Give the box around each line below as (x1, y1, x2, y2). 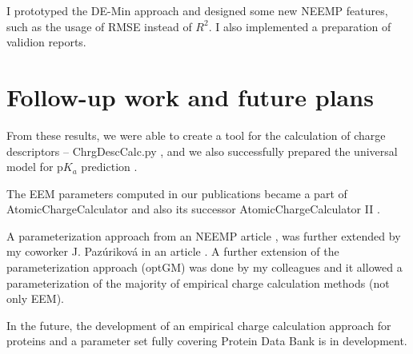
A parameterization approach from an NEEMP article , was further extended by (6, 227, 401, 244)
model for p (6, 158, 63, 175)
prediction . (81, 158, 138, 175)
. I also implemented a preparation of (208, 18, 391, 34)
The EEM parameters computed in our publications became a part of (6, 185, 347, 201)
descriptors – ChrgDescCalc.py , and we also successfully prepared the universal (6, 142, 398, 159)
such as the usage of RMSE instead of (6, 18, 192, 34)
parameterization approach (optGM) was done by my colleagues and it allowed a (6, 259, 403, 276)
